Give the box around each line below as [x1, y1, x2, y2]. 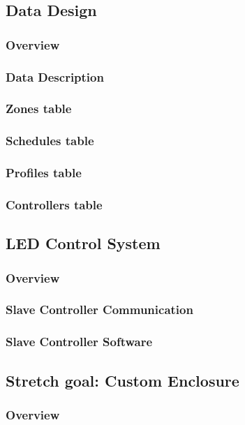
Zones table [6, 100, 72, 117]
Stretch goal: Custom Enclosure [6, 369, 239, 391]
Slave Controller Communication [6, 301, 193, 318]
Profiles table [6, 164, 82, 181]
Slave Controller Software [6, 333, 153, 350]
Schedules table [6, 132, 94, 149]
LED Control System [6, 232, 161, 254]
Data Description [6, 68, 104, 85]
